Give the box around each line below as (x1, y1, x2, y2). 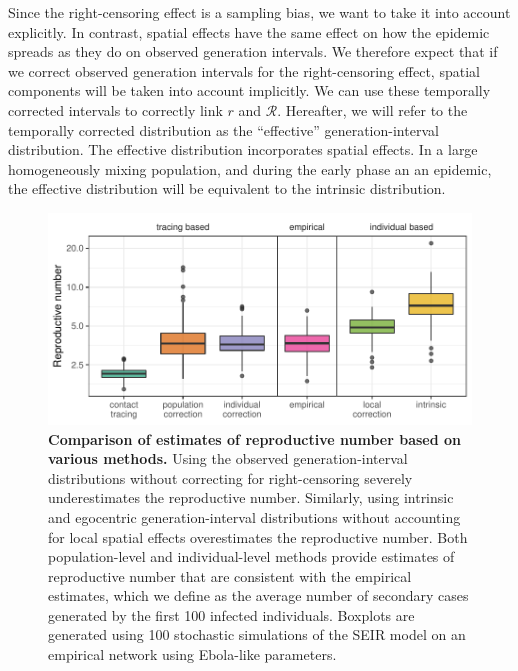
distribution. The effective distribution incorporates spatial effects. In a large (8, 139, 478, 160)
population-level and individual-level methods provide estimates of (48, 546, 455, 567)
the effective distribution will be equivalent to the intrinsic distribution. (8, 178, 446, 199)
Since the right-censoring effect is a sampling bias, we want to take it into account (8, 2, 511, 22)
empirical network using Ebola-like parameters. (48, 644, 337, 665)
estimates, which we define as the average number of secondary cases (48, 585, 469, 606)
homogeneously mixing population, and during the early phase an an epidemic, (8, 158, 492, 179)
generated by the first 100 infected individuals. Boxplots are (48, 604, 415, 625)
